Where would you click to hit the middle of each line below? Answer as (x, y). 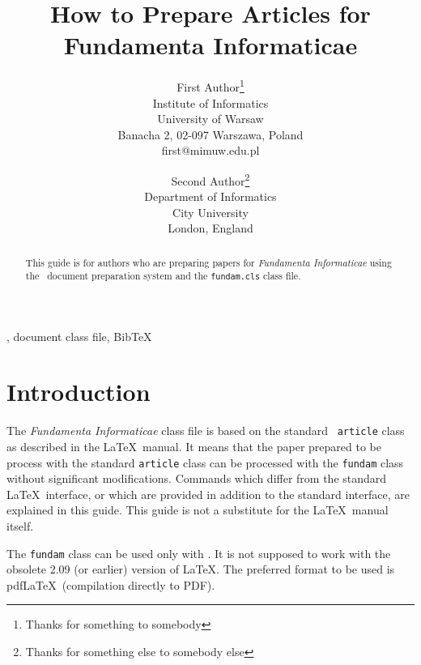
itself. (20, 525)
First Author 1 (210, 85)
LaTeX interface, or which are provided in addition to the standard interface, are (208, 494)
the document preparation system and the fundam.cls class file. (163, 276)
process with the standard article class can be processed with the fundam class (205, 462)
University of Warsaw (210, 119)
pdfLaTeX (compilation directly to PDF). (111, 584)
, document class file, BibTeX (79, 336)
